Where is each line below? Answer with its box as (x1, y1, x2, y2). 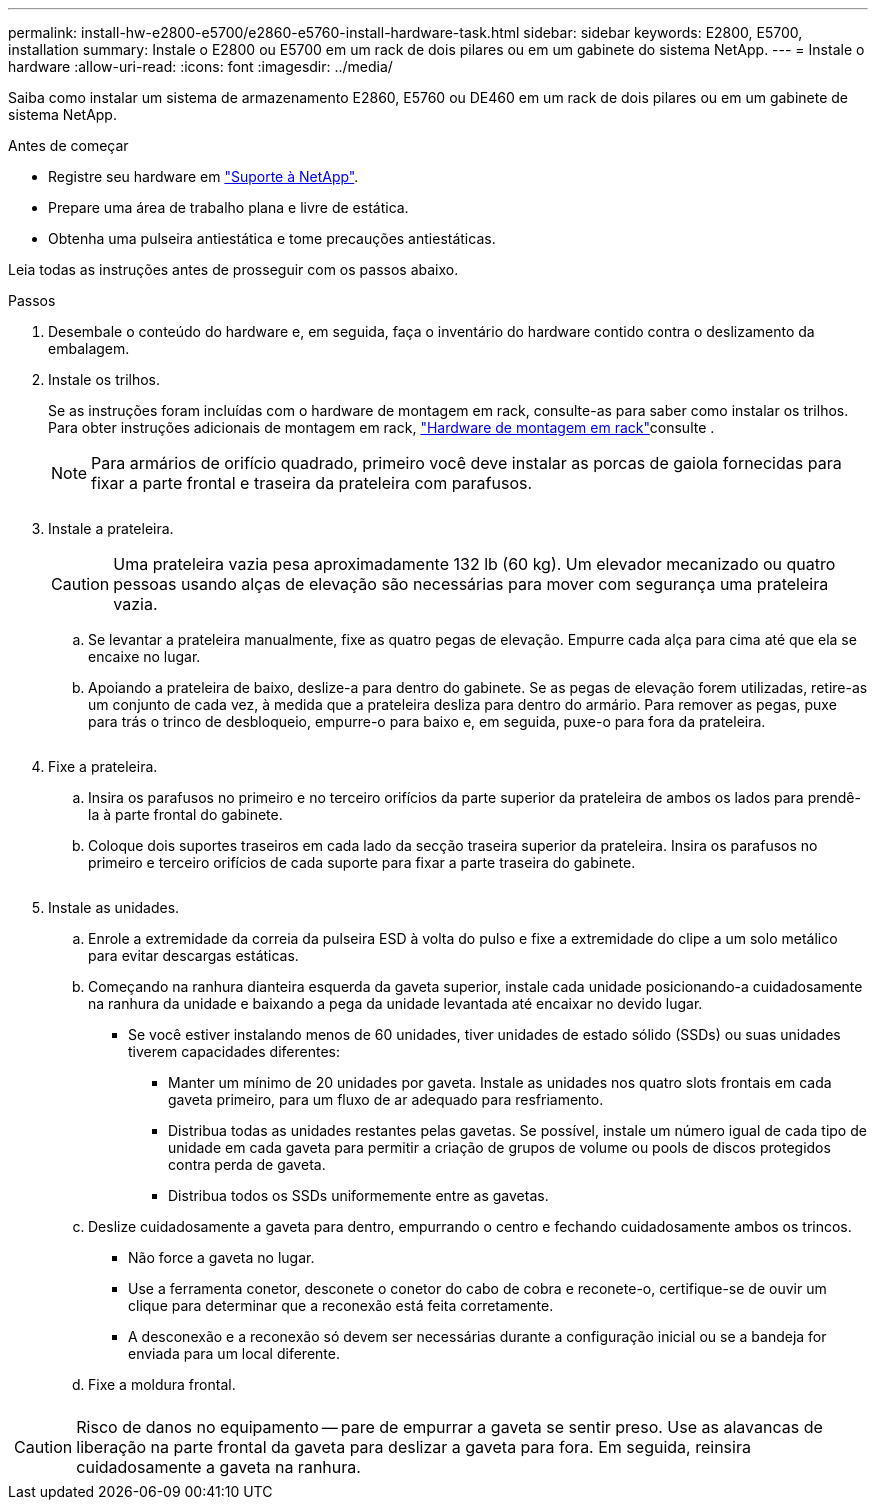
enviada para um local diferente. (128, 1345, 340, 1362)
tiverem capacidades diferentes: (128, 1043, 340, 1060)
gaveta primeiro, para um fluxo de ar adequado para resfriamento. (168, 1091, 604, 1108)
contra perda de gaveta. (168, 1156, 326, 1173)
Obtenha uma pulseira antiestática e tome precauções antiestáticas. (48, 230, 496, 247)
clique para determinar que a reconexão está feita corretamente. (128, 1297, 554, 1314)
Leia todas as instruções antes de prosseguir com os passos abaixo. (8, 261, 459, 278)
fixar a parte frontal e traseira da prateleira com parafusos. (91, 473, 533, 493)
